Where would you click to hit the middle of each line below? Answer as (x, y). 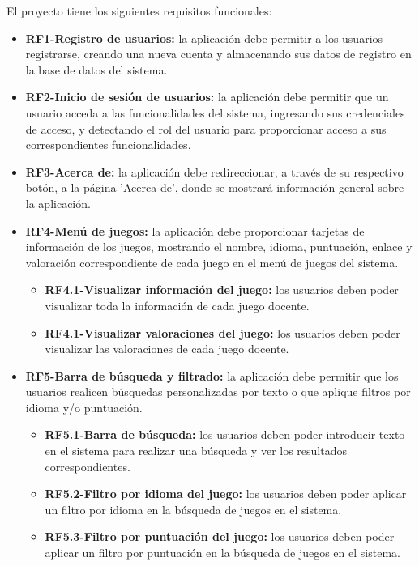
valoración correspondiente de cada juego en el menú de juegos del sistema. (212, 262)
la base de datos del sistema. (96, 69)
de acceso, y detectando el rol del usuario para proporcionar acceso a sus (206, 128)
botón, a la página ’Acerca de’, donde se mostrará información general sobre (215, 187)
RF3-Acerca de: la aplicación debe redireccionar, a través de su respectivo (214, 171)
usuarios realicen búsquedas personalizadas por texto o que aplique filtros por (218, 392)
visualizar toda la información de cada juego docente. (177, 305)
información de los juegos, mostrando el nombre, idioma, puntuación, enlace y (219, 247)
